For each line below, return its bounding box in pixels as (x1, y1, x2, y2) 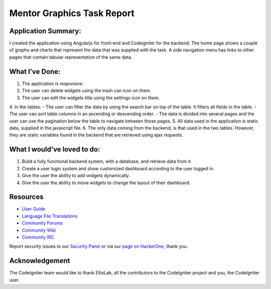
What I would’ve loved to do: (9, 145, 100, 154)
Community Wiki (22, 227, 56, 233)
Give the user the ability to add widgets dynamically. (22, 173, 130, 179)
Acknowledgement (9, 257, 70, 265)
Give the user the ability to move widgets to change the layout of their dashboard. (22, 179, 191, 186)
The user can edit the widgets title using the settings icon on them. (22, 95, 160, 101)
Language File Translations (22, 213, 78, 219)
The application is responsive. (22, 81, 84, 87)
